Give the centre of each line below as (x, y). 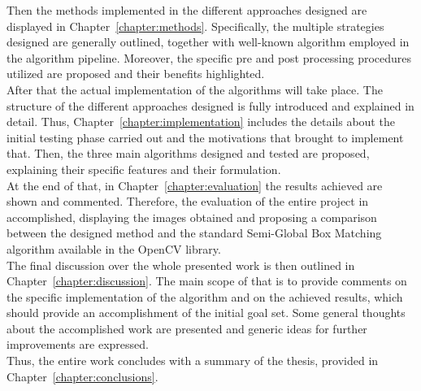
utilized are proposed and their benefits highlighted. (136, 74)
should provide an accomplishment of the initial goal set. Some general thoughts (206, 313)
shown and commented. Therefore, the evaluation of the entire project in (188, 201)
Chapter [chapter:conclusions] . (82, 376)
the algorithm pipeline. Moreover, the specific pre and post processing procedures (209, 57)
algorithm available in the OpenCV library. (114, 248)
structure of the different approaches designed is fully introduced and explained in (210, 105)
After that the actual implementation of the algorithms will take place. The (195, 89)
